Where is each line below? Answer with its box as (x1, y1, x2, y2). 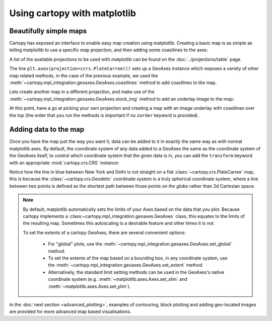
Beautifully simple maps (9, 27, 87, 35)
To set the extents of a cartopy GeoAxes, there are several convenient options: (23, 229, 186, 235)
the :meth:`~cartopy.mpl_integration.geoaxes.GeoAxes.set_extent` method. (48, 262, 203, 268)
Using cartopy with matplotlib (9, 8, 136, 19)
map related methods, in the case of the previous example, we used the (9, 72, 158, 78)
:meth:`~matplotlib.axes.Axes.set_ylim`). (48, 283, 131, 289)
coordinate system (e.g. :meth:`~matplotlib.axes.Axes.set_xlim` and (48, 276, 187, 282)
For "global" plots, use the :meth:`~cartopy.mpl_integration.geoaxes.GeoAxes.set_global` (48, 241, 232, 247)
